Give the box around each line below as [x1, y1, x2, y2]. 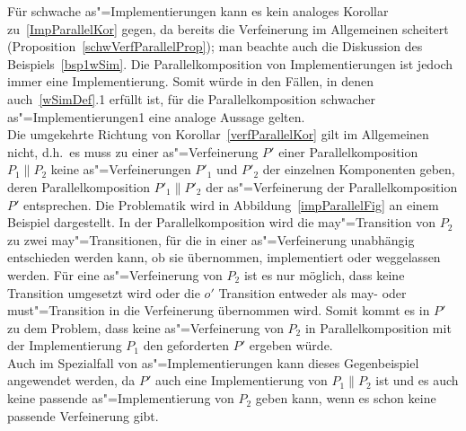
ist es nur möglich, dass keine [243, 265, 405, 284]
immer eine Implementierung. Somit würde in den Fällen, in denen [7, 72, 374, 91]
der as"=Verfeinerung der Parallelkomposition [206, 177, 458, 196]
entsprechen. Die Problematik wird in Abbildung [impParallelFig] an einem [23, 195, 439, 214]
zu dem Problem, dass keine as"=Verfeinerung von [7, 318, 284, 337]
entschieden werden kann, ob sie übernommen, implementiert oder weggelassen [7, 248, 441, 267]
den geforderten [143, 336, 230, 355]
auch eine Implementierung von [155, 371, 328, 390]
